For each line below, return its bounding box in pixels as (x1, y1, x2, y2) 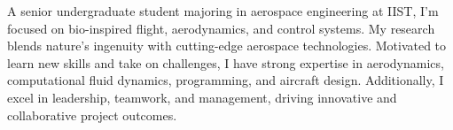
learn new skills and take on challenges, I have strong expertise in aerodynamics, (7, 53, 444, 72)
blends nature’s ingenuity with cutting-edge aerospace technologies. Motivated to (7, 36, 447, 55)
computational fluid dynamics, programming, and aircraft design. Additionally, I (7, 71, 444, 89)
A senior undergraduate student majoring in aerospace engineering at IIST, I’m (7, 2, 439, 19)
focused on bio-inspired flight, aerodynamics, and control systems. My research (7, 19, 435, 37)
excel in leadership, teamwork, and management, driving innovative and (7, 88, 397, 106)
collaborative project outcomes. (7, 105, 177, 124)
